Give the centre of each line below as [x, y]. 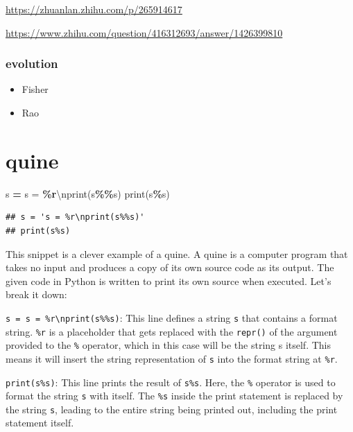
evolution [32, 63]
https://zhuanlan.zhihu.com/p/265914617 [94, 9]
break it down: [36, 294]
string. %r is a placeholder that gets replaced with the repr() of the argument [172, 331]
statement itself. [40, 423]
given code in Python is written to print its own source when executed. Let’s [169, 280]
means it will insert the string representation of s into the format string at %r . [172, 358]
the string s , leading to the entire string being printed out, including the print [172, 409]
